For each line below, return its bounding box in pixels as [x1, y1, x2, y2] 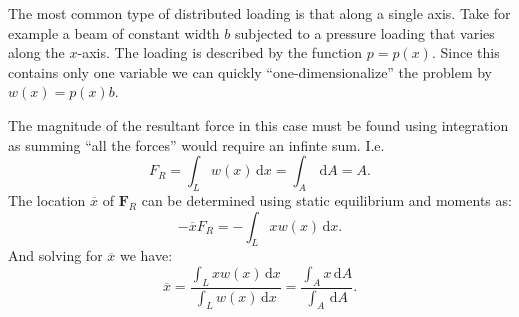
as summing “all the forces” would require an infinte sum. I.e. [8, 134, 385, 155]
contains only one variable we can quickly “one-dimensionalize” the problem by [8, 61, 492, 82]
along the [8, 42, 65, 63]
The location [8, 189, 86, 210]
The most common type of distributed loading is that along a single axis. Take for [8, 3, 511, 23]
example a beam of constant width [8, 22, 220, 43]
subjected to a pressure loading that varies [234, 22, 495, 43]
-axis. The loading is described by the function [77, 42, 363, 63]
